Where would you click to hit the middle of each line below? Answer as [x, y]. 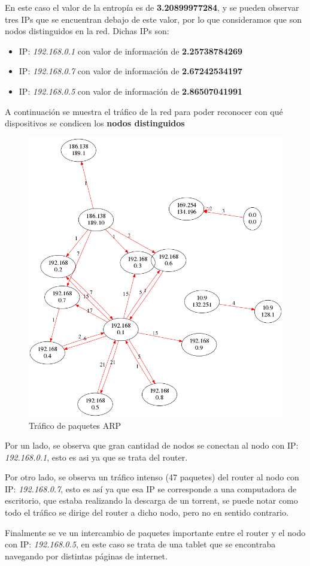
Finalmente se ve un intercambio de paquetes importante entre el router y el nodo [155, 532]
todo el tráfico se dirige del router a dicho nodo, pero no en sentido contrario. [147, 512]
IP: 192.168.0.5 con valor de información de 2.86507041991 [131, 91]
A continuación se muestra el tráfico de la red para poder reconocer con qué [144, 111]
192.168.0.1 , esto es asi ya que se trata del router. [96, 457]
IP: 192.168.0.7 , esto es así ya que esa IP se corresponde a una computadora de [151, 488]
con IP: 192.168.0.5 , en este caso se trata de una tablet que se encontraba [140, 544]
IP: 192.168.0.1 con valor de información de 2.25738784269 [131, 51]
